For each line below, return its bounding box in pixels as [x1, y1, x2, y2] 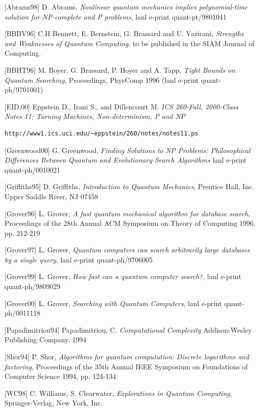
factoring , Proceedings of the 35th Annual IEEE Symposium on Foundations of [5, 361, 248, 371]
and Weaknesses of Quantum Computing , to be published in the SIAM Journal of [5, 38, 254, 48]
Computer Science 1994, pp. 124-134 [5, 371, 116, 381]
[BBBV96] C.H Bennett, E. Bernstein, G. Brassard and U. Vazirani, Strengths [5, 28, 244, 39]
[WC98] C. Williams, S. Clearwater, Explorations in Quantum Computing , [5, 387, 232, 398]
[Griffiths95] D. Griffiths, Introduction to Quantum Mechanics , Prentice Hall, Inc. [5, 181, 254, 192]
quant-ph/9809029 [5, 281, 61, 292]
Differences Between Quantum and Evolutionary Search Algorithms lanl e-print [5, 155, 247, 165]
